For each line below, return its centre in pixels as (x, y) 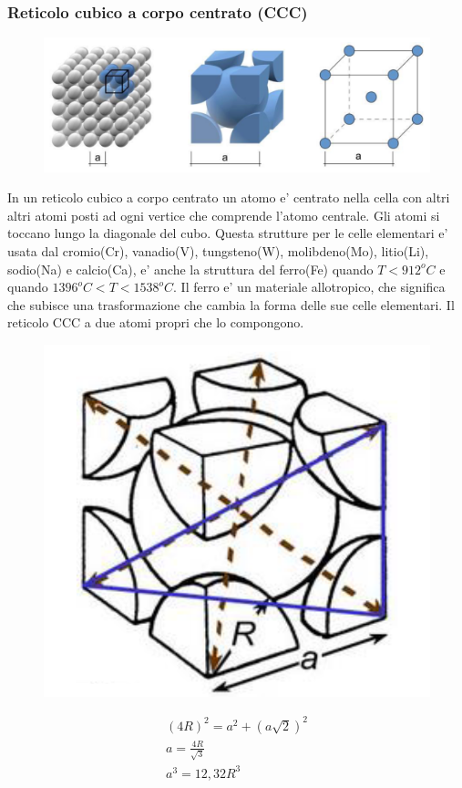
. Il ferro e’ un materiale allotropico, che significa (309, 287)
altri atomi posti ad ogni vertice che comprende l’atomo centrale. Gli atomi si (224, 215)
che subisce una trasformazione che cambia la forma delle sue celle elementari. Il (231, 304)
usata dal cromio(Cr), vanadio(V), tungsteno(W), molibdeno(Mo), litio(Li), (218, 251)
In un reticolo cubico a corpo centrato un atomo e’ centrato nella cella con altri (229, 197)
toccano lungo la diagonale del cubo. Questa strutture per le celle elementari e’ (228, 233)
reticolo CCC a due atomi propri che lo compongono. (156, 322)
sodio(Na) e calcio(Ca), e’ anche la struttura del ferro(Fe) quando (190, 269)
